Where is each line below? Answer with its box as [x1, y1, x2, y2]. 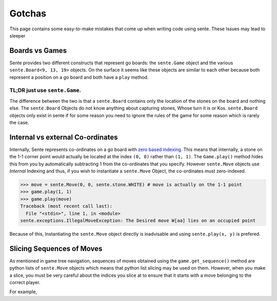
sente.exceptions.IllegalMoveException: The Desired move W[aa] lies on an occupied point [20, 217, 256, 223]
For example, [9, 289, 37, 295]
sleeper [9, 32, 26, 39]
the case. [9, 119, 29, 125]
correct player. [9, 279, 41, 286]
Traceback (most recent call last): [20, 203, 113, 209]
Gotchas [9, 8, 47, 19]
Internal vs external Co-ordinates [9, 133, 118, 141]
